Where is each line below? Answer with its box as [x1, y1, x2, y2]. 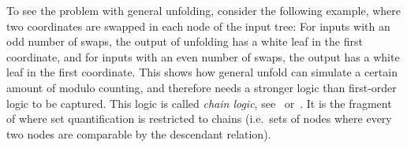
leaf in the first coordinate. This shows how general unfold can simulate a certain [6, 64, 398, 80]
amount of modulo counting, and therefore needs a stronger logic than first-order [6, 79, 397, 95]
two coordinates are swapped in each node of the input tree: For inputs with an [6, 17, 390, 34]
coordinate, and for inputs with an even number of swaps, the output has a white [6, 48, 400, 65]
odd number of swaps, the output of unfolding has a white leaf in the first [6, 33, 363, 50]
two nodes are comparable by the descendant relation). [6, 125, 271, 142]
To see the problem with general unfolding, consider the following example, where [6, 2, 401, 18]
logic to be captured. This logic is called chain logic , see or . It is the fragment [6, 94, 392, 111]
